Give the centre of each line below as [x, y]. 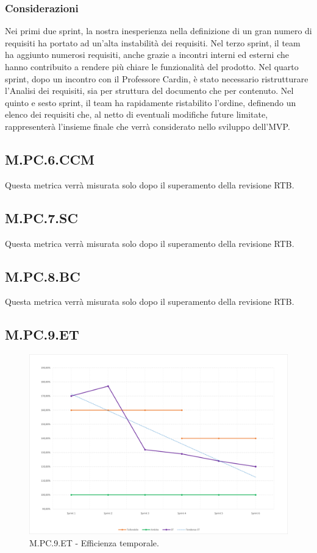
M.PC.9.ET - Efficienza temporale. [94, 542]
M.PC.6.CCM [50, 159]
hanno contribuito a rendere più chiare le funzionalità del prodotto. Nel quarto [152, 66]
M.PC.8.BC [43, 276]
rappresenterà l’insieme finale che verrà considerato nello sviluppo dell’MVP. [148, 126]
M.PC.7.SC [41, 217]
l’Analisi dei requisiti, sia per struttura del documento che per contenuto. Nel [149, 91]
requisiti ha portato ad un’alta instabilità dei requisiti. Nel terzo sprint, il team [153, 42]
